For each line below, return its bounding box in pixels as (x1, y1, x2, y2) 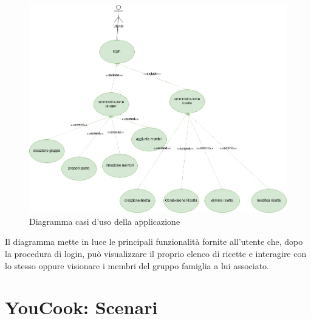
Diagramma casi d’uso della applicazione (29, 214, 180, 227)
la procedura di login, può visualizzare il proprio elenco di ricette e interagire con (5, 247, 307, 259)
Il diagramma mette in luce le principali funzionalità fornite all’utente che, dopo (5, 235, 303, 248)
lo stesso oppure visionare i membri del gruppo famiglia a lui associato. (5, 259, 270, 272)
